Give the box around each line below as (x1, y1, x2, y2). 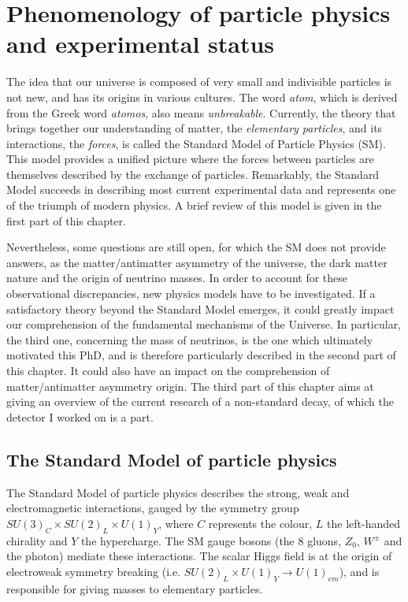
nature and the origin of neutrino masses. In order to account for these (6, 269, 347, 286)
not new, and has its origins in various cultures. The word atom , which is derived (6, 88, 398, 105)
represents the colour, (208, 515, 313, 531)
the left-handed (327, 515, 401, 531)
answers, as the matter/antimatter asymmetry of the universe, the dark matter (6, 254, 388, 270)
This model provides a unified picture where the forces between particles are (6, 150, 374, 167)
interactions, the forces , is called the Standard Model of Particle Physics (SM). (6, 135, 386, 151)
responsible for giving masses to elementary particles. (6, 580, 263, 596)
